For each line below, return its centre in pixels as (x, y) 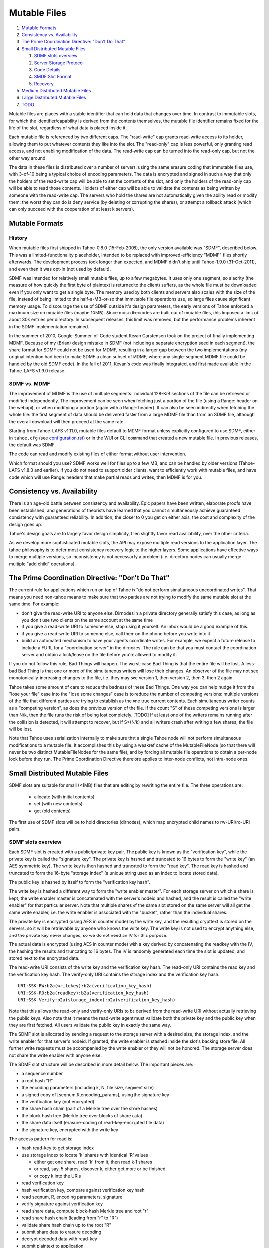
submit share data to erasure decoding (62, 1232)
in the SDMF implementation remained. (49, 326)
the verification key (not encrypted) (58, 1101)
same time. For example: (34, 604)
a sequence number (42, 1074)
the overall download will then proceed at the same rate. (67, 421)
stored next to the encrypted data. (44, 958)
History (18, 238)
